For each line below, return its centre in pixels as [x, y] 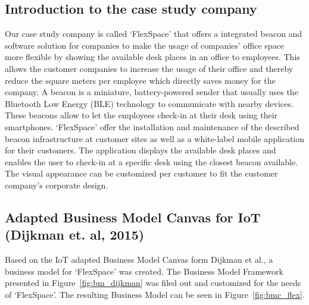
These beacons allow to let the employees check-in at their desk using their [141, 115]
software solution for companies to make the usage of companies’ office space [145, 45]
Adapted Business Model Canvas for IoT [133, 217]
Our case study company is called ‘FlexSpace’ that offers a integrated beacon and [154, 34]
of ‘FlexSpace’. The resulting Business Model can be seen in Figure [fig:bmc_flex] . [155, 294]
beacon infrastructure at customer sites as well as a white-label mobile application [155, 138]
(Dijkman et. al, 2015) [75, 235]
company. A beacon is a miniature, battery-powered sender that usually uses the [152, 92]
